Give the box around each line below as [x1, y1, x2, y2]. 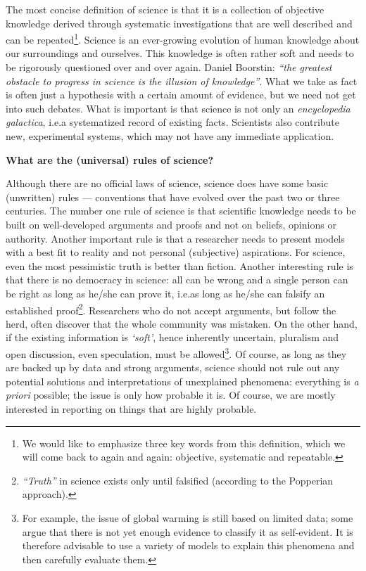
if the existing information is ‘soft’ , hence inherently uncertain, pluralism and [6, 330, 339, 345]
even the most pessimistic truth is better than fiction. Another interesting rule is [6, 258, 353, 273]
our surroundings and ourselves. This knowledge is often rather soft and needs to [6, 46, 354, 60]
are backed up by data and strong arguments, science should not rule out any [6, 360, 340, 375]
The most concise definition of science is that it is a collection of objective [6, 2, 324, 16]
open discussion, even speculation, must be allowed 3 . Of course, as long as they [6, 344, 347, 361]
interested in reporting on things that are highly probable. [6, 402, 257, 416]
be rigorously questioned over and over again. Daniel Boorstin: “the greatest [6, 60, 332, 75]
